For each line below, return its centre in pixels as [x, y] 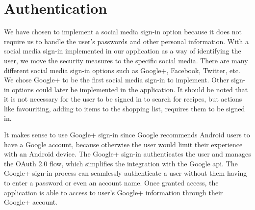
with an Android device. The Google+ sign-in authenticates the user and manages [127, 154]
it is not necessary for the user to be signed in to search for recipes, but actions [123, 99]
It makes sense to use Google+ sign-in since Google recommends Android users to [127, 135]
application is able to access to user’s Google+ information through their [114, 192]
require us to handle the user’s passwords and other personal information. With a [127, 41]
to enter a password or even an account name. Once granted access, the [111, 183]
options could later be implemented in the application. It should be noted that [130, 89]
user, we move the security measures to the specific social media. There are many [126, 60]
